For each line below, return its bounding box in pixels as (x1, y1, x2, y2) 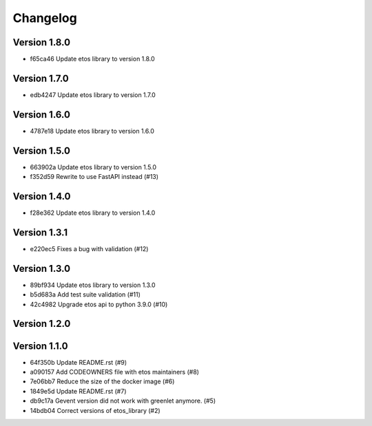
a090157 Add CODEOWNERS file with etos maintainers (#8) (30, 368, 200, 376)
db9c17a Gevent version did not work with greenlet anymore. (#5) (30, 396, 216, 405)
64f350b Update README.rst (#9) (30, 358, 127, 366)
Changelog (12, 10, 77, 25)
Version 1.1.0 (12, 340, 68, 352)
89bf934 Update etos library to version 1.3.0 (30, 281, 156, 289)
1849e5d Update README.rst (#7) (30, 387, 127, 395)
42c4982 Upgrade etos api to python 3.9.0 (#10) (30, 300, 168, 308)
